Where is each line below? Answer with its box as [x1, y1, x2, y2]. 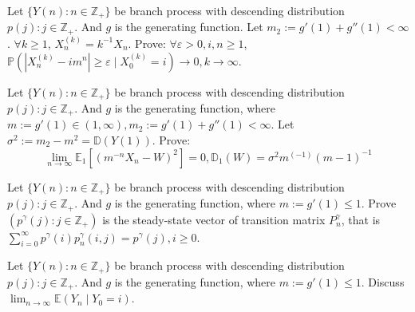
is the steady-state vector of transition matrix [102, 211, 326, 227]
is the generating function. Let [114, 18, 263, 35]
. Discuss [361, 273, 405, 290]
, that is [341, 211, 381, 227]
